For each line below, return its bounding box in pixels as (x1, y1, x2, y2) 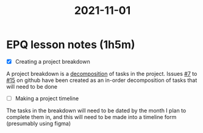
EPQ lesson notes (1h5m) (6, 38, 135, 52)
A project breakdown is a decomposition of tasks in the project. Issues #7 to (6, 70, 198, 77)
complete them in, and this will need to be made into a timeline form (6, 114, 177, 121)
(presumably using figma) (6, 120, 71, 128)
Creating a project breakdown (15, 58, 90, 65)
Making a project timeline (15, 95, 79, 102)
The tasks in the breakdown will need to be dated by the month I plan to (6, 107, 187, 114)
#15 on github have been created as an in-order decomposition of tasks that (6, 77, 198, 84)
